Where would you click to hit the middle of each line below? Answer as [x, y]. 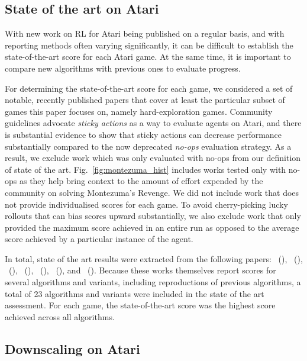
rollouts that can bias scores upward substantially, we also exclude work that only [153, 216]
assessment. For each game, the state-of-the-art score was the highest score [140, 305]
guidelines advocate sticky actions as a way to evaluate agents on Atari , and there [153, 123]
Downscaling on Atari [72, 348]
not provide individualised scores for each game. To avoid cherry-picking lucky [146, 204]
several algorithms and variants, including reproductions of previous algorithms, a [153, 282]
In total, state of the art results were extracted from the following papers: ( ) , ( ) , [154, 258]
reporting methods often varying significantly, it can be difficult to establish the [149, 45]
